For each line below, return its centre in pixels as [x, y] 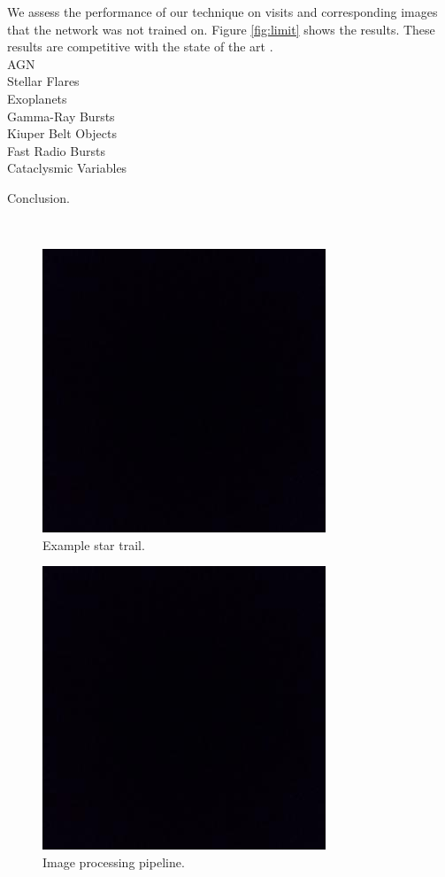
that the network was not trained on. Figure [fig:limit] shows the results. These [221, 29]
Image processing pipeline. [114, 861]
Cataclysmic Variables [67, 168]
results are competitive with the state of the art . [140, 47]
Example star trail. [94, 544]
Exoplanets [37, 98]
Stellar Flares [43, 81]
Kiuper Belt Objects [62, 133]
